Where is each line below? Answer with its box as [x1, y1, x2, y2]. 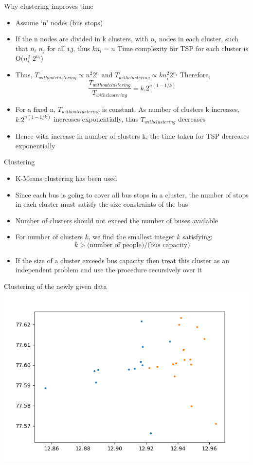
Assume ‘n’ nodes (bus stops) [15, 17, 103, 27]
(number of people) [87, 241, 145, 249]
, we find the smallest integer [88, 232, 175, 242]
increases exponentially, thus [54, 114, 139, 124]
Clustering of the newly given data [4, 281, 107, 291]
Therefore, [180, 70, 211, 80]
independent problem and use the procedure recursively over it [15, 265, 202, 275]
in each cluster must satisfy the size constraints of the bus [15, 199, 188, 209]
